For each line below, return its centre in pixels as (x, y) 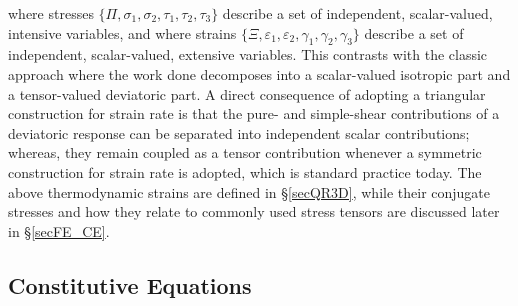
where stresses (51, 13)
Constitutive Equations (130, 284)
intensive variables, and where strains (122, 32)
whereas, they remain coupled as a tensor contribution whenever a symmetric (245, 152)
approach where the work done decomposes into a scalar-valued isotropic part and (259, 73)
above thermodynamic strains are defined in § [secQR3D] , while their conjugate (249, 191)
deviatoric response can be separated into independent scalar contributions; (239, 132)
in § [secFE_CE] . (59, 230)
